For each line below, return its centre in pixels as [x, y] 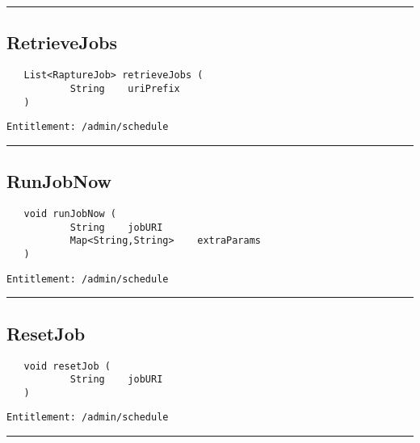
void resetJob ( [67, 366]
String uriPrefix [125, 88]
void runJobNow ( [70, 214]
